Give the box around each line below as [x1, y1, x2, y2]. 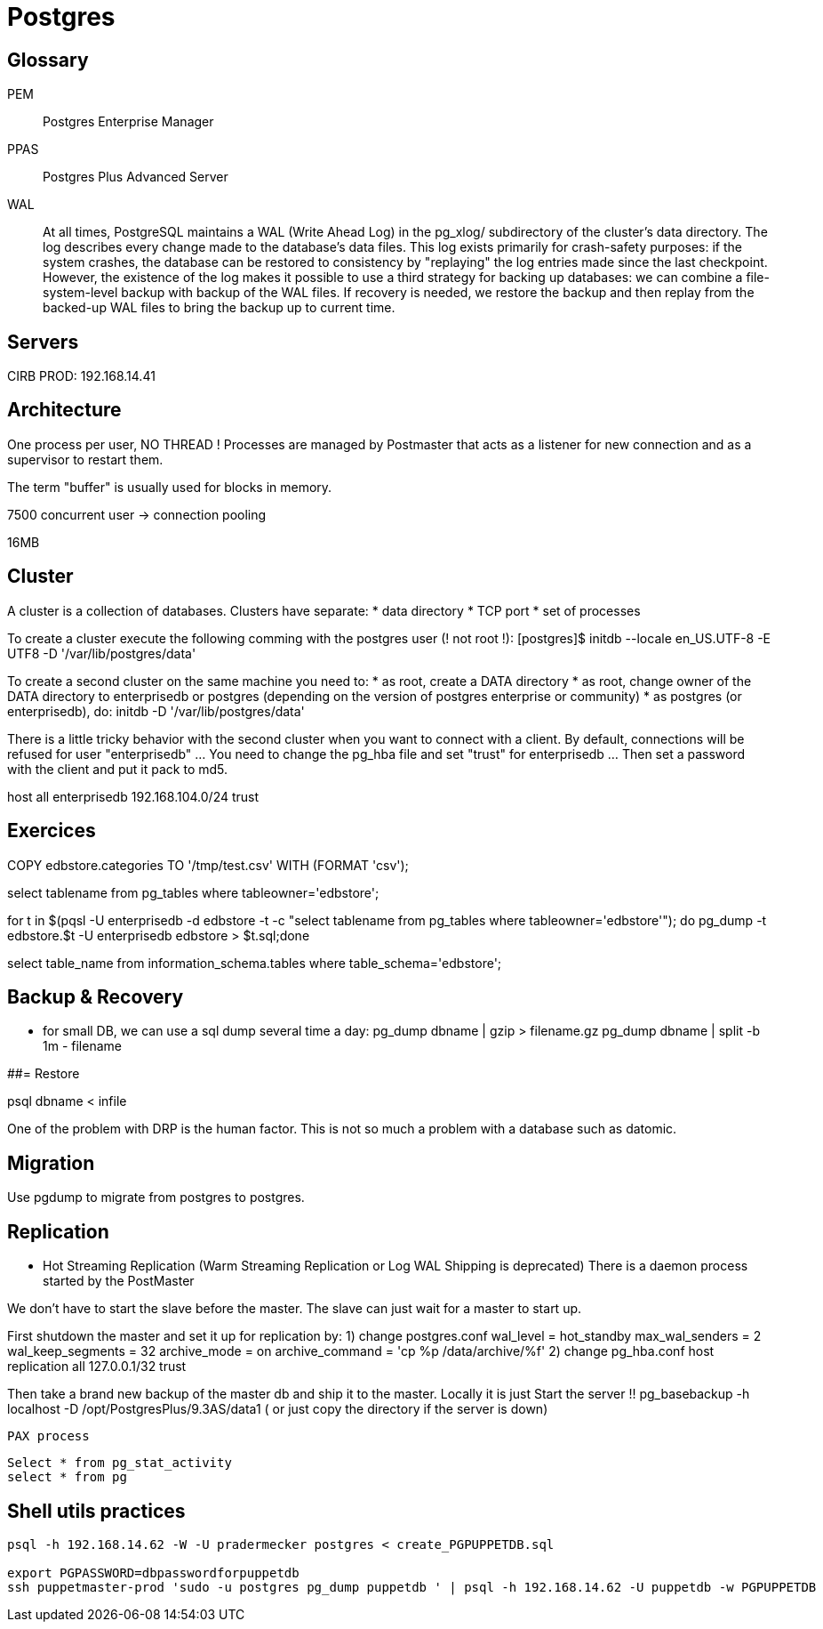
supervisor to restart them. [7, 451, 164, 467]
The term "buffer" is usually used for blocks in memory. [7, 479, 332, 495]
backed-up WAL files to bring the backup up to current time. [43, 300, 396, 316]
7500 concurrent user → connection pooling [7, 506, 267, 522]
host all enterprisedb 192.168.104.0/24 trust [7, 788, 260, 804]
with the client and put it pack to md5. [7, 761, 228, 777]
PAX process [7, 1429, 90, 1444]
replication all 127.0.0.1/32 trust [7, 1359, 187, 1375]
